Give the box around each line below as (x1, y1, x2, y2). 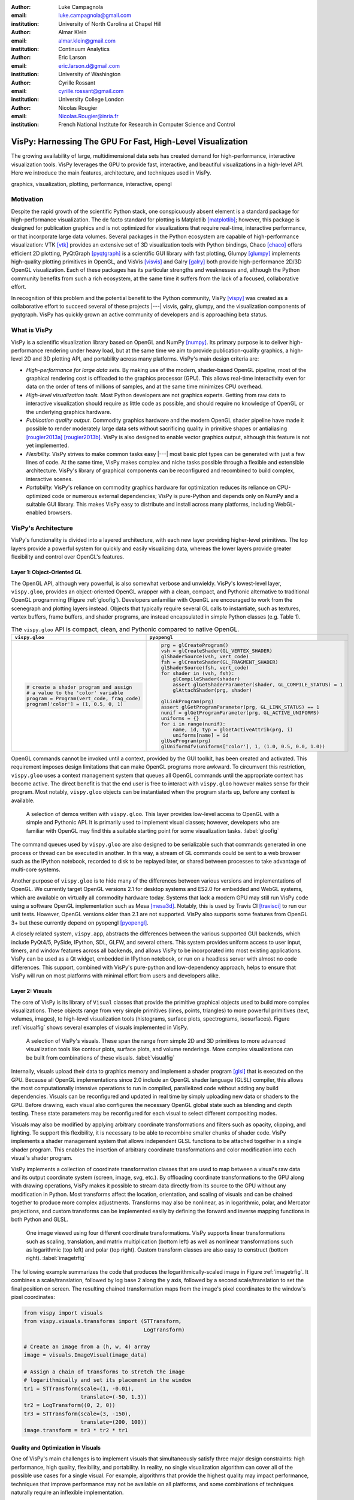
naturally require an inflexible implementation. (11, 1489, 124, 1496)
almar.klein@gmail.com (58, 37, 116, 44)
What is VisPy (11, 326, 53, 334)
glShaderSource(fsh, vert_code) (161, 664, 249, 671)
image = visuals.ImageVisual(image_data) (23, 1351, 147, 1358)
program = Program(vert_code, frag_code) (26, 695, 141, 702)
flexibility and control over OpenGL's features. (11, 553, 125, 560)
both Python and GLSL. (11, 1216, 69, 1223)
